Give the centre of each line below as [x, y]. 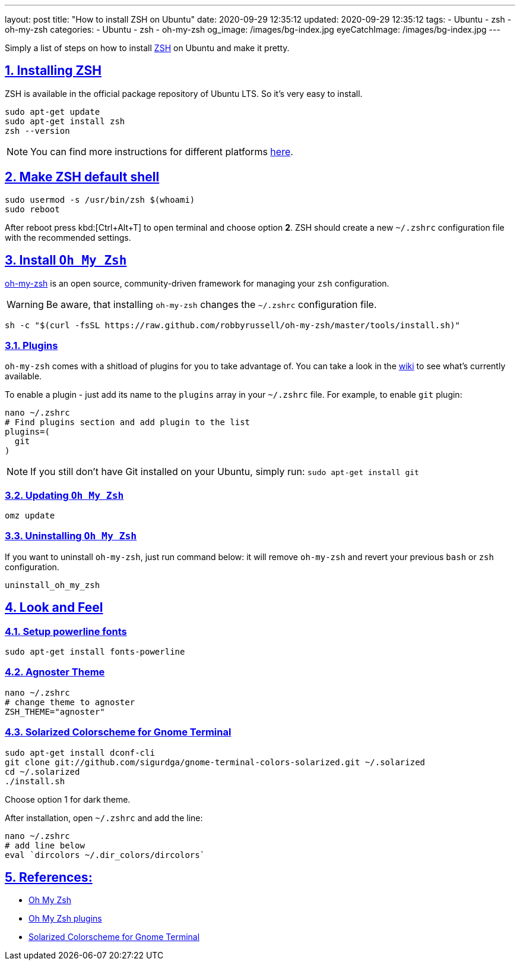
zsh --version [37, 131]
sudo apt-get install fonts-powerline [95, 652]
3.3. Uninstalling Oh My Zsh [71, 536]
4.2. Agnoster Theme [55, 672]
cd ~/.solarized [42, 771]
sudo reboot [32, 209]
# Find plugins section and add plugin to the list [128, 422]
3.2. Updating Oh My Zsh [64, 495]
